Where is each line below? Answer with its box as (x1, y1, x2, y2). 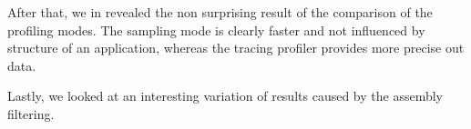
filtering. (7, 104, 55, 123)
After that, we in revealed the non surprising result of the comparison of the (7, 3, 433, 21)
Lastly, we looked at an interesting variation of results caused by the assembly (7, 86, 443, 105)
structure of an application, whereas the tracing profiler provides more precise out (7, 38, 465, 57)
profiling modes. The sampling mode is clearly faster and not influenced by (7, 20, 425, 39)
